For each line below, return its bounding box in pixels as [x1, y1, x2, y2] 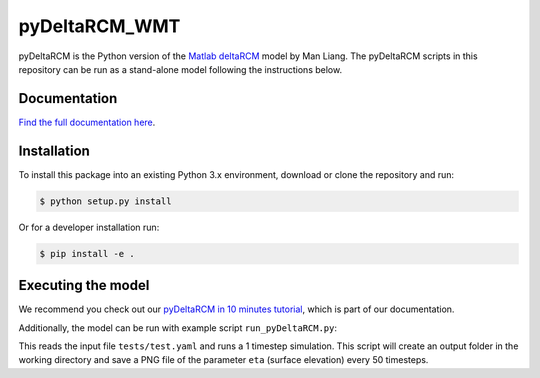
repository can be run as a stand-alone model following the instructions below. [18, 63, 343, 75]
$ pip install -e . [39, 248, 135, 259]
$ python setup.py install [39, 195, 172, 207]
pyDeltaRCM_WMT [18, 15, 181, 37]
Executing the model [18, 277, 150, 294]
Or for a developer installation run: [18, 221, 160, 233]
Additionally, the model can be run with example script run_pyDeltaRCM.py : [18, 321, 338, 334]
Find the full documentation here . [18, 116, 156, 128]
